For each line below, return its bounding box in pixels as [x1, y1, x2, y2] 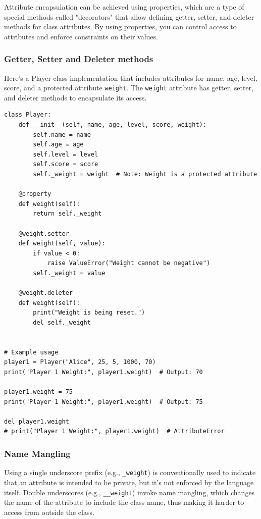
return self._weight [33, 210, 102, 218]
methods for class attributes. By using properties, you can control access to [4, 21, 237, 32]
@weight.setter [18, 230, 69, 237]
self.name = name [33, 131, 91, 138]
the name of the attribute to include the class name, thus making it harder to [4, 497, 244, 507]
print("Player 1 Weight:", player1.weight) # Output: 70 [4, 368, 203, 376]
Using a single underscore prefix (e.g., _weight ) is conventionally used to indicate [4, 467, 256, 478]
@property [18, 190, 51, 198]
